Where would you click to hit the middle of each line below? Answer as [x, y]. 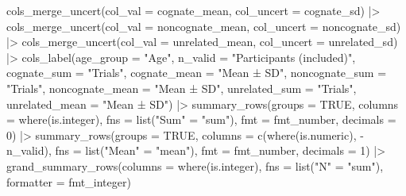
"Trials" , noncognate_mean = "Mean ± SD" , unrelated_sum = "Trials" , [182, 88]
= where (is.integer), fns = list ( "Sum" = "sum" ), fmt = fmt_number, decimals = [201, 119]
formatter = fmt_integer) [69, 181]
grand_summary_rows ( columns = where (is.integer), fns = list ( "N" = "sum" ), [195, 165]
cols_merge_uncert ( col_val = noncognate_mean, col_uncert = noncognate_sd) [204, 26]
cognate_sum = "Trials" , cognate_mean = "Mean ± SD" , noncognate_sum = [197, 73]
